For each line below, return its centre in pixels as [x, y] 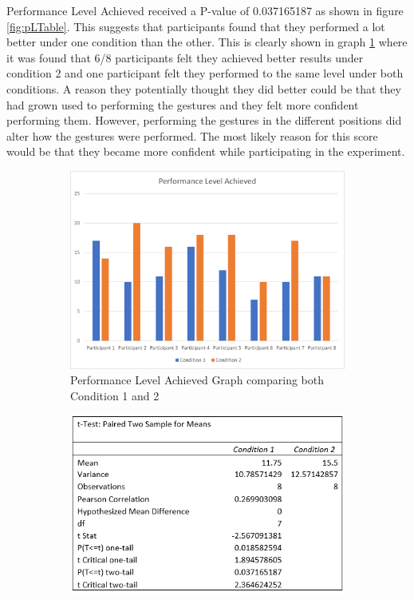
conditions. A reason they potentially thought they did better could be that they [204, 88]
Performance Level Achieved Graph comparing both [197, 380]
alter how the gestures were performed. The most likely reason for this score [192, 135]
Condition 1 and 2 [115, 395]
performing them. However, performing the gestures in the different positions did [204, 120]
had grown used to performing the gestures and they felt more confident [183, 104]
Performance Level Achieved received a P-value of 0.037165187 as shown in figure [205, 10]
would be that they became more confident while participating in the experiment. [206, 151]
